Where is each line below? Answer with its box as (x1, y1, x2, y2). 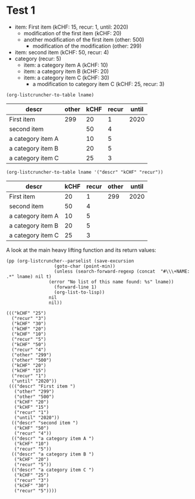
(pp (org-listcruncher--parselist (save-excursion (6, 258, 134, 264)
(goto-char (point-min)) (54, 263, 116, 269)
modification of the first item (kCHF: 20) (23, 29, 122, 36)
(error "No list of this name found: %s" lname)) (48, 279, 174, 285)
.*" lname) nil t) (6, 273, 52, 279)
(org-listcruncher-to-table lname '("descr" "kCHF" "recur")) (6, 169, 163, 175)
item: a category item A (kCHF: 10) (23, 61, 108, 69)
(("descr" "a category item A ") (11, 435, 95, 442)
